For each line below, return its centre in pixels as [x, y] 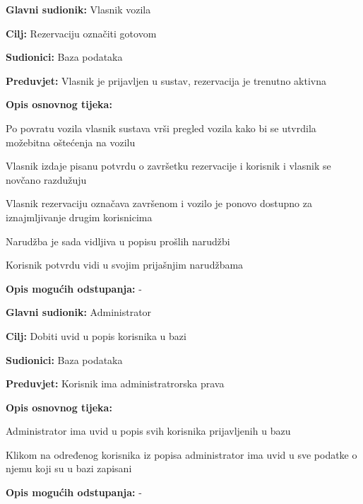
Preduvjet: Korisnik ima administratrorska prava [115, 383]
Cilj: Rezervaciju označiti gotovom [81, 33]
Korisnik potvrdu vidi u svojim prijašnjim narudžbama [125, 265]
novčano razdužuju [46, 179]
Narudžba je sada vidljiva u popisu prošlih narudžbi [118, 241]
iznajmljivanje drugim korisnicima [79, 217]
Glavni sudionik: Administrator [79, 312]
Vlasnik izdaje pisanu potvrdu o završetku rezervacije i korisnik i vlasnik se [168, 166]
